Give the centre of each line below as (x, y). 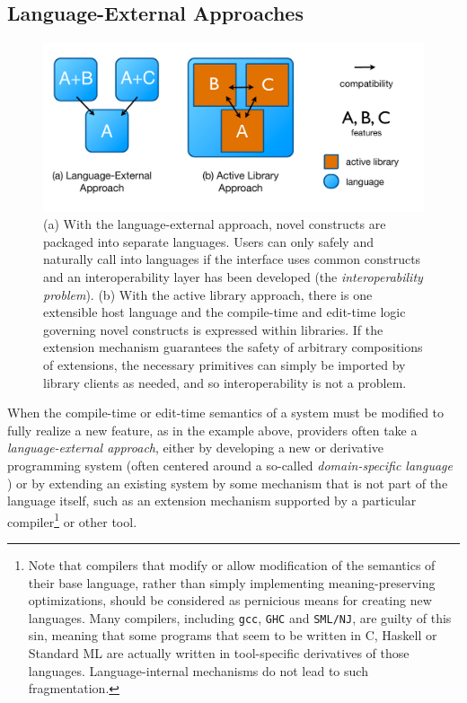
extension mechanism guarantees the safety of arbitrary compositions (233, 347)
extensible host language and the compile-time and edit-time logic (225, 312)
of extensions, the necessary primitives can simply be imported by (225, 364)
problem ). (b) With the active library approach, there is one (208, 294)
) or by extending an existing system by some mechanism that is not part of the (228, 483)
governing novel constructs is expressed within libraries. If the (213, 329)
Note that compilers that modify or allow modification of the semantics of (232, 564)
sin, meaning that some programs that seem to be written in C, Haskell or (233, 635)
